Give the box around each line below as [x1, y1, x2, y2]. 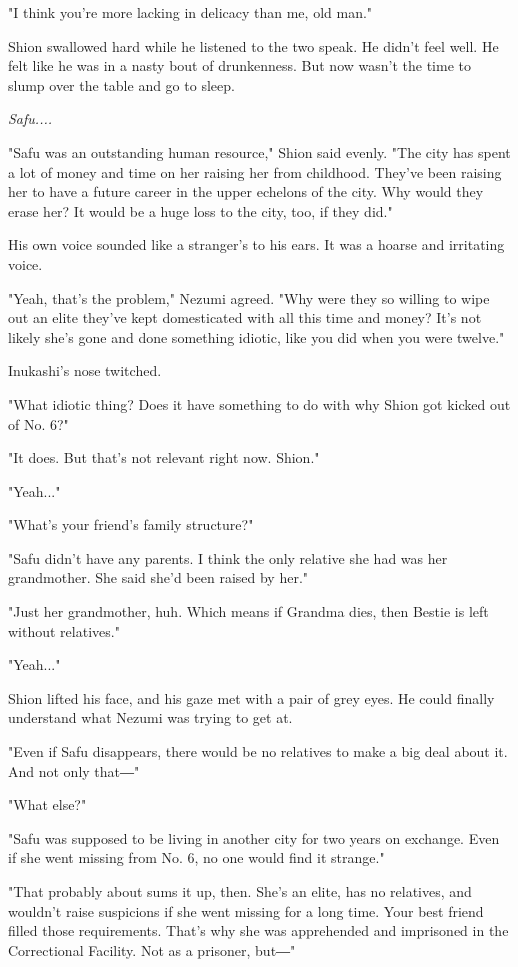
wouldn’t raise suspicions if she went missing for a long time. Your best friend [8, 900, 484, 921]
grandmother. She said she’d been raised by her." [8, 567, 309, 588]
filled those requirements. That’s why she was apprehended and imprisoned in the [8, 920, 509, 941]
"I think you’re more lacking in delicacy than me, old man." [8, 2, 373, 22]
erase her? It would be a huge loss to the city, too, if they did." [8, 200, 393, 221]
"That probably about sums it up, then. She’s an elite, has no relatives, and [8, 881, 472, 901]
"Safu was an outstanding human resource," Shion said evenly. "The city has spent [8, 141, 511, 162]
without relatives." [8, 620, 120, 641]
